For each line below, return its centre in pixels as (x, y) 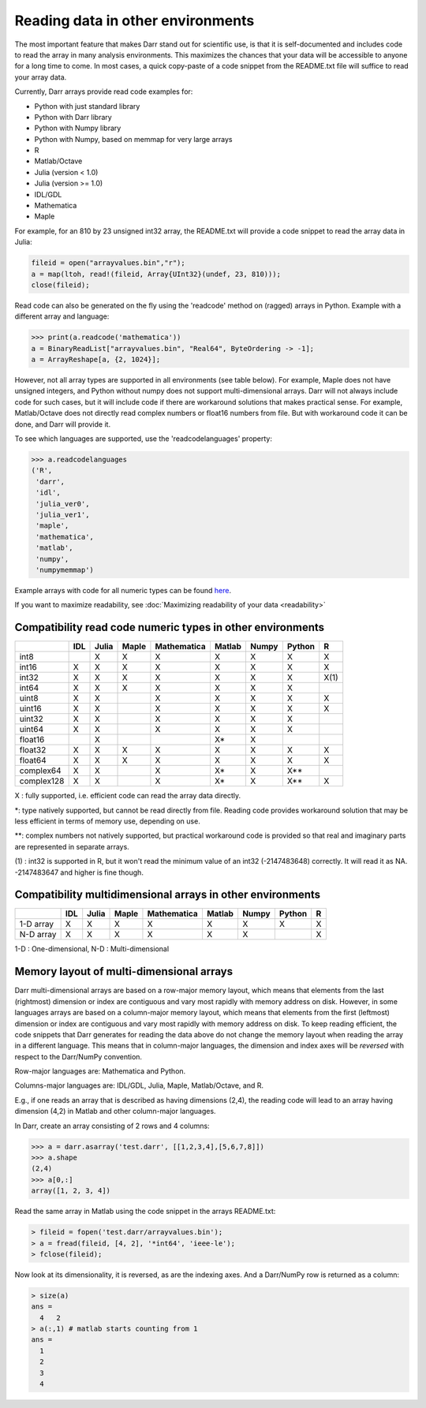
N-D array (38, 935)
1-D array (37, 924)
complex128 (42, 781)
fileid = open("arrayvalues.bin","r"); (108, 263)
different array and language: (62, 316)
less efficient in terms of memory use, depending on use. (107, 821)
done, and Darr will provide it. (62, 424)
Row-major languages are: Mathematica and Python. (100, 1071)
